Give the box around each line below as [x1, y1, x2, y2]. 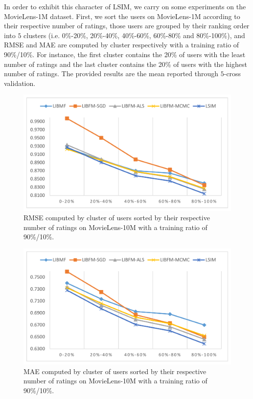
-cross [224, 68, 241, 79]
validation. [4, 78, 36, 88]
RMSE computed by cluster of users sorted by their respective [23, 212, 210, 223]
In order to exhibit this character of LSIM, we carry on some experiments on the [4, 1, 246, 11]
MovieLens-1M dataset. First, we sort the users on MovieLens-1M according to [4, 11, 240, 21]
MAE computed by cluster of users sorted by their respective [23, 366, 207, 376]
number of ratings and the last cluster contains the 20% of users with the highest [4, 59, 247, 69]
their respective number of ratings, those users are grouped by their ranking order [4, 21, 250, 31]
